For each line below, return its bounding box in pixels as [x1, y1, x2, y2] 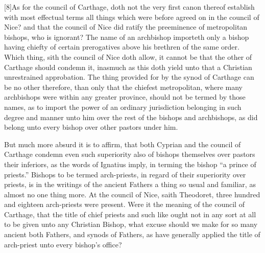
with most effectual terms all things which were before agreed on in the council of [4, 11, 259, 22]
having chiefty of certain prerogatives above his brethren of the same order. [4, 41, 239, 52]
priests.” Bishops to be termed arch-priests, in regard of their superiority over [4, 169, 246, 179]
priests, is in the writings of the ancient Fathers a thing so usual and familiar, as [4, 179, 256, 190]
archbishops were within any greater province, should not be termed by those [4, 91, 246, 102]
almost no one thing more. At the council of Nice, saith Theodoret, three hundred [4, 189, 260, 199]
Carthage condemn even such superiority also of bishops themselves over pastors [4, 149, 255, 159]
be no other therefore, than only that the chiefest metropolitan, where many [4, 81, 243, 92]
